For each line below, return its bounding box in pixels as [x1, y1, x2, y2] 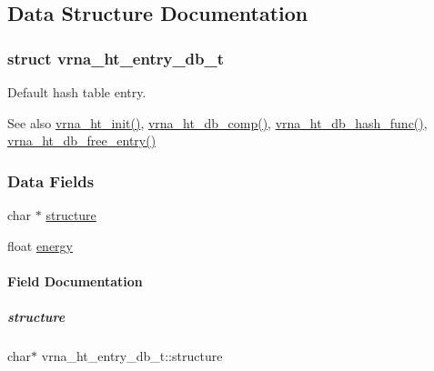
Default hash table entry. [7, 83, 146, 101]
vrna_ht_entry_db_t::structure [41, 346, 223, 365]
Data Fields [7, 169, 95, 192]
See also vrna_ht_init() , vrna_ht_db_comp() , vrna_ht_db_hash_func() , [7, 113, 428, 132]
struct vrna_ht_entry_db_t [7, 46, 225, 69]
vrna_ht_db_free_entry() [7, 131, 156, 150]
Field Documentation [7, 271, 143, 290]
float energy [7, 236, 74, 255]
